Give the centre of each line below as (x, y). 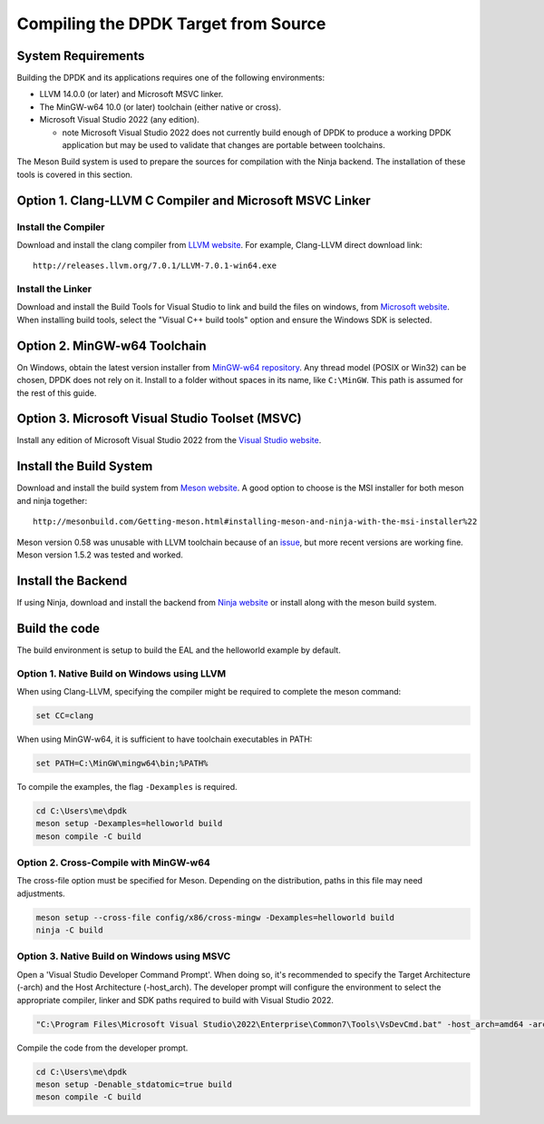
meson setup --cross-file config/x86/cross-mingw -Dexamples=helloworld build (215, 917)
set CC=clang (65, 715)
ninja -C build (69, 930)
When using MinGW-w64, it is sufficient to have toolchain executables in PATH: (165, 739)
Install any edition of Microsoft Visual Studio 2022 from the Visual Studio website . (169, 440)
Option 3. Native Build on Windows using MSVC (124, 956)
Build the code (58, 628)
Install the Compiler (61, 227)
